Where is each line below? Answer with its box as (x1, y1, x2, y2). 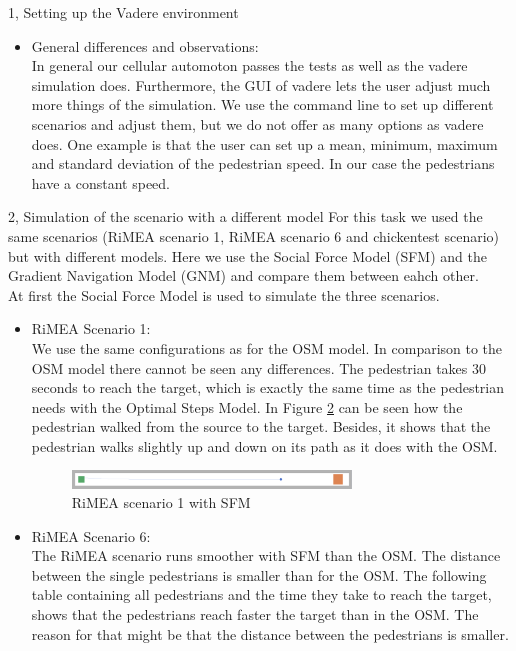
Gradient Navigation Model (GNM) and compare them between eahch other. (8, 265, 479, 286)
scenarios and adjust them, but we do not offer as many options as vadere (31, 113, 484, 134)
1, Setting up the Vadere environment (8, 2, 239, 22)
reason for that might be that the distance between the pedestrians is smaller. (31, 623, 509, 644)
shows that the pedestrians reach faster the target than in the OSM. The (31, 604, 479, 625)
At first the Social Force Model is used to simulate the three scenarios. (8, 284, 440, 305)
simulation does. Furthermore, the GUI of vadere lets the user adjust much (31, 74, 491, 95)
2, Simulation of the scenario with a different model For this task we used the (8, 206, 483, 227)
